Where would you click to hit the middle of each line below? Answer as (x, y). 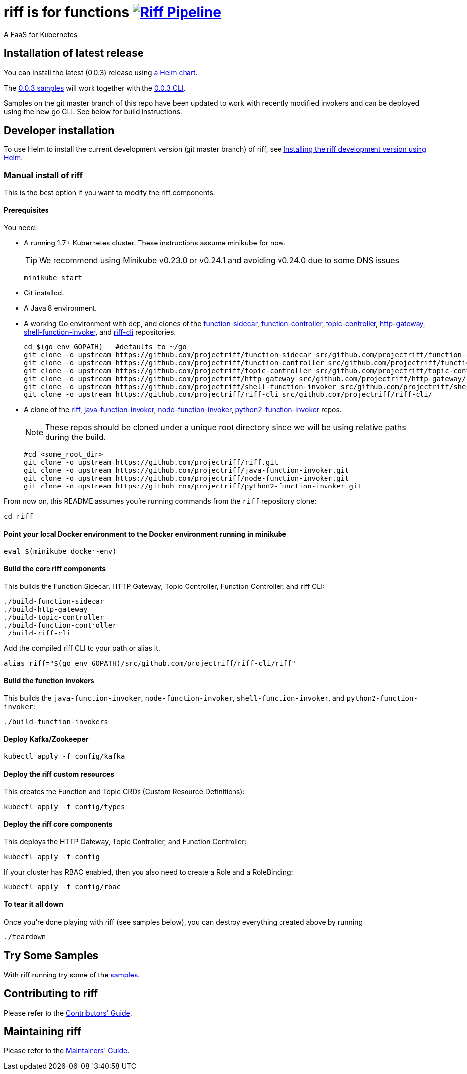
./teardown (25, 937)
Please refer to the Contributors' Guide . (68, 1013)
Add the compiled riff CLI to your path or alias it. (82, 648)
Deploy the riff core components (58, 824)
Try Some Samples (51, 956)
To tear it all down (34, 904)
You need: (21, 228)
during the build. (76, 437)
